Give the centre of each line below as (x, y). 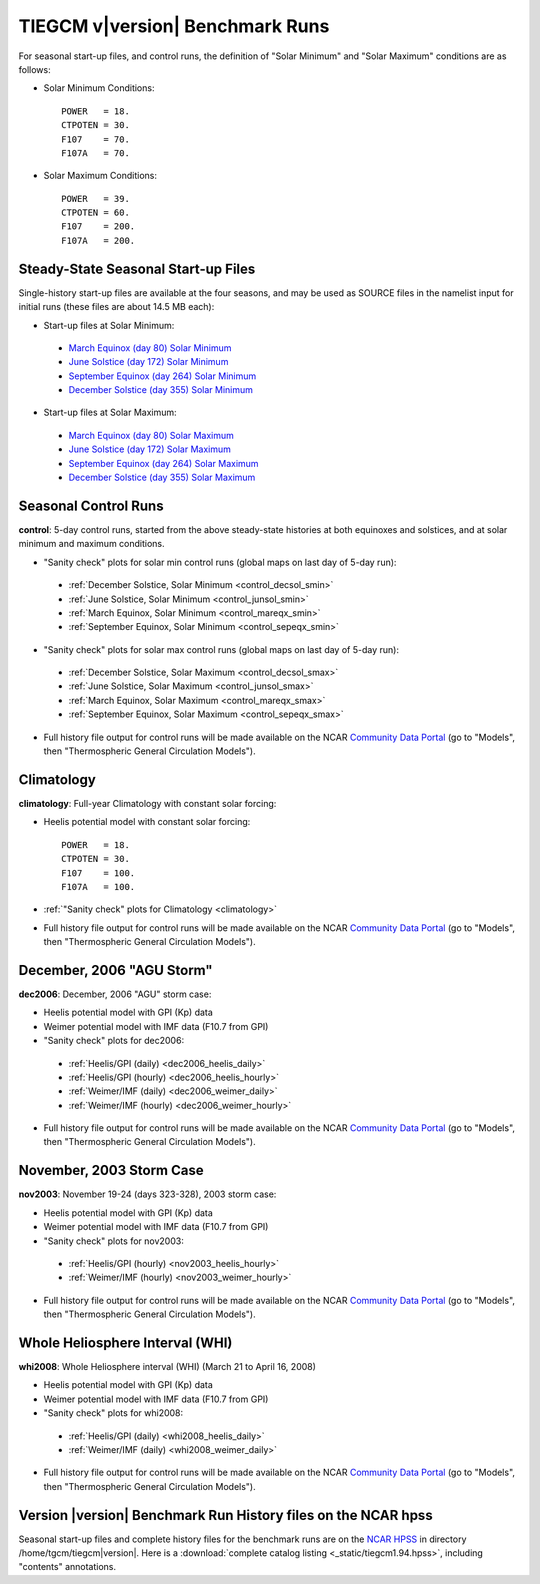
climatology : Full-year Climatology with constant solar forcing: (147, 803)
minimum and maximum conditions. (91, 544)
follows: (34, 69)
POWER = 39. (95, 198)
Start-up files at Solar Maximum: (110, 412)
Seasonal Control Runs (91, 505)
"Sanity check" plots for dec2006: (114, 1041)
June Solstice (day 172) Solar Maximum (150, 449)
